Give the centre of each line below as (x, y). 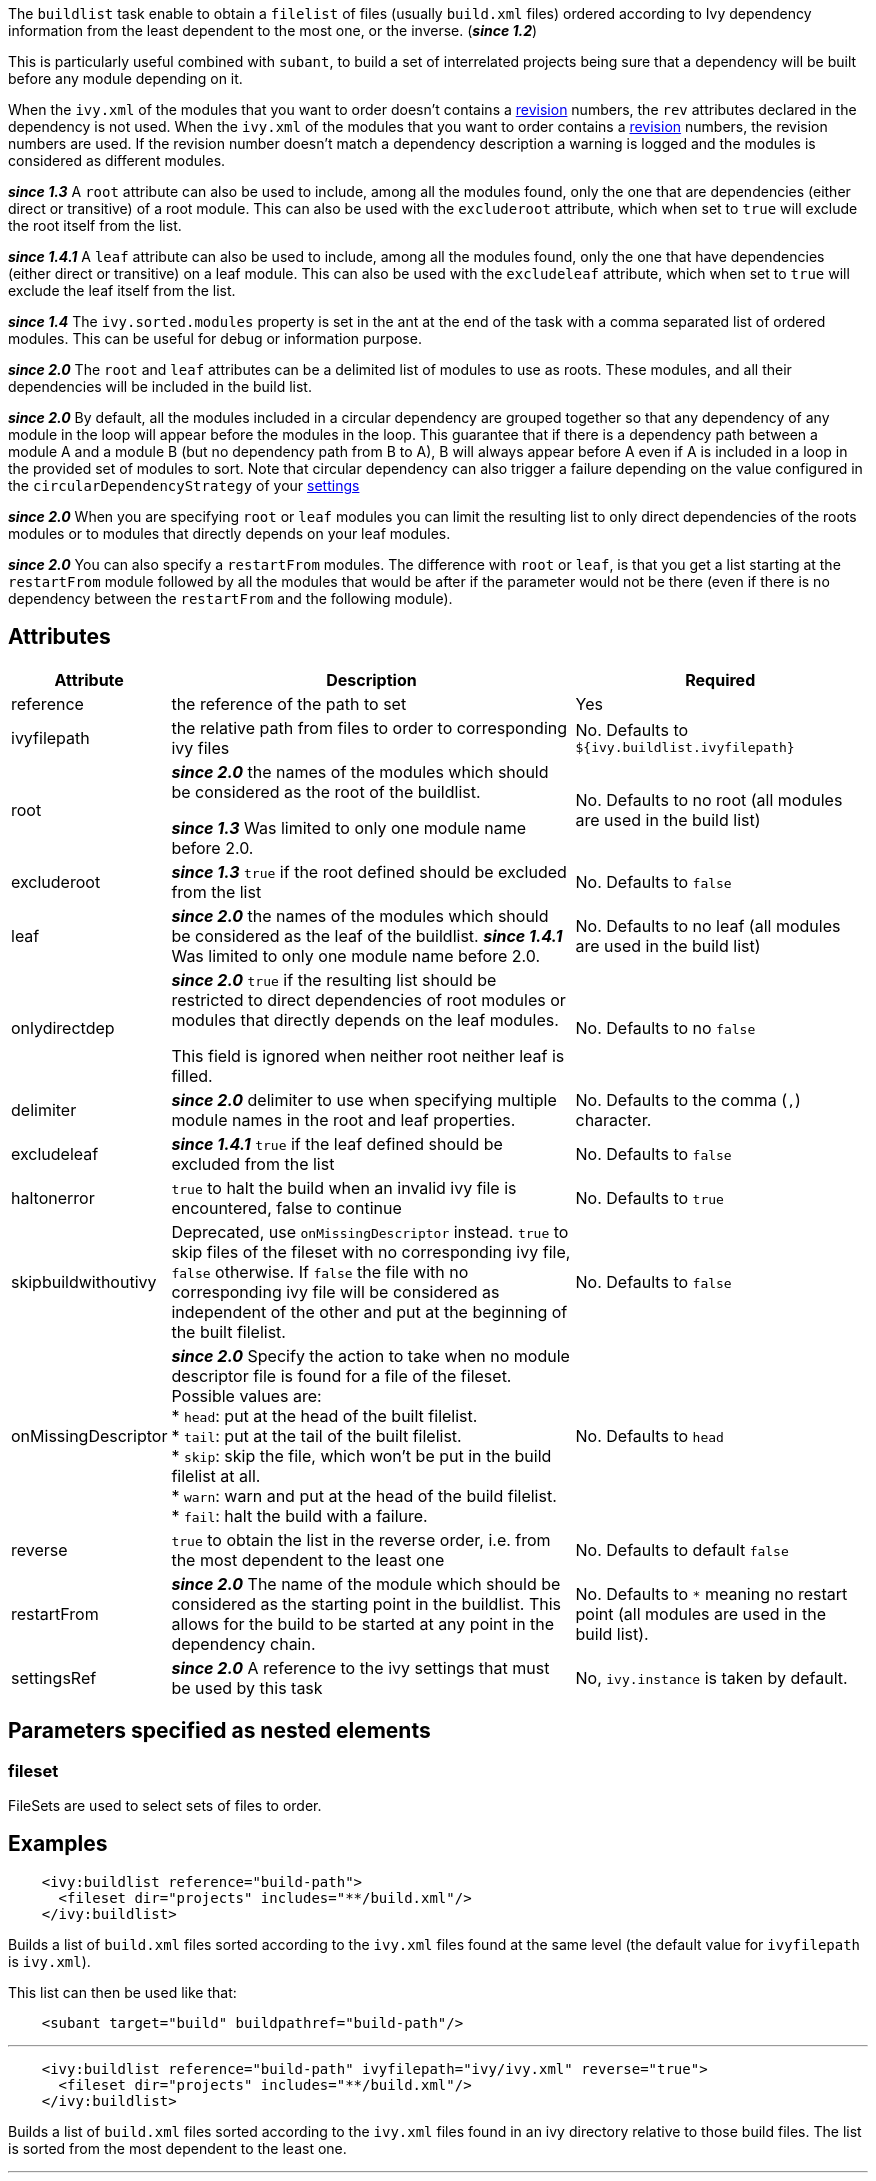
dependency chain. (243, 1643)
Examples (58, 1844)
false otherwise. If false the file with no (320, 1271)
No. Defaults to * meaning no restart (711, 1593)
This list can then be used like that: (122, 1992)
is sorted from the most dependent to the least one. (177, 2148)
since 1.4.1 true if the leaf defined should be (337, 1143)
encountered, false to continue (286, 1207)
